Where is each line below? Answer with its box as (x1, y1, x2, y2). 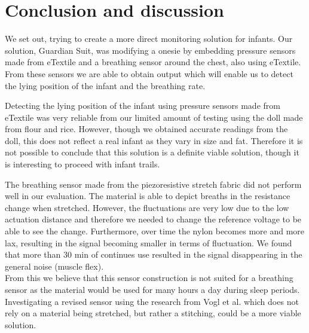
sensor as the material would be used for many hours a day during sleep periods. (5, 283, 300, 295)
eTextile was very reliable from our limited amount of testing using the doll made (5, 111, 303, 123)
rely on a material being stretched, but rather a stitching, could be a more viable (5, 307, 301, 319)
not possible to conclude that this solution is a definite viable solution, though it (5, 146, 299, 158)
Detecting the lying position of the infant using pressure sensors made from (5, 99, 280, 112)
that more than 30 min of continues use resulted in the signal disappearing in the (5, 248, 302, 261)
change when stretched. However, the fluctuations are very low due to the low (5, 201, 289, 213)
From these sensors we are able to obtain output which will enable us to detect (5, 67, 293, 80)
